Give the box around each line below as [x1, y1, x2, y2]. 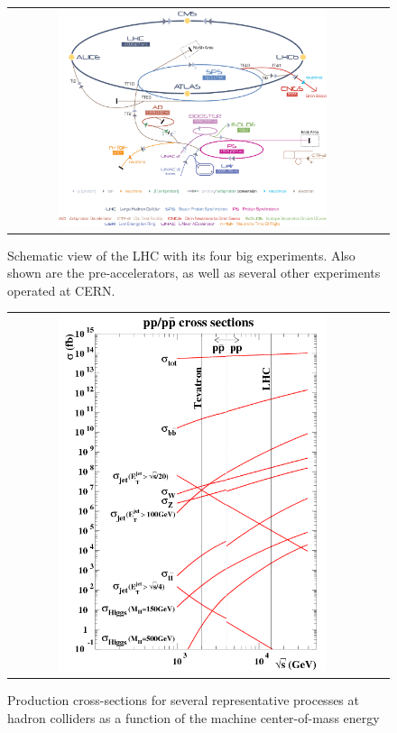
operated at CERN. [7, 280, 115, 299]
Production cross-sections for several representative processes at [7, 691, 359, 710]
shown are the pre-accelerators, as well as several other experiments [7, 263, 381, 282]
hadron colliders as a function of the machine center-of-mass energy [7, 708, 380, 727]
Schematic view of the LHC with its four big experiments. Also [7, 245, 355, 264]
